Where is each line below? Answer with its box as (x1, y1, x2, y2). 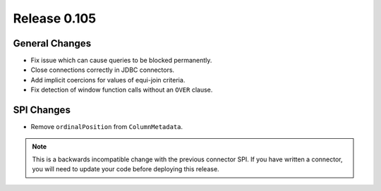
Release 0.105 (13, 11, 97, 26)
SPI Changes (13, 104, 71, 116)
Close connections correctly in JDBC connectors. (30, 66, 175, 74)
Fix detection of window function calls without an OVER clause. (30, 85, 213, 94)
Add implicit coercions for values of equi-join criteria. (30, 75, 186, 84)
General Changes (13, 37, 92, 49)
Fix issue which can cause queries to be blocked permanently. (30, 56, 212, 65)
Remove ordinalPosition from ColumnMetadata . (30, 123, 183, 131)
